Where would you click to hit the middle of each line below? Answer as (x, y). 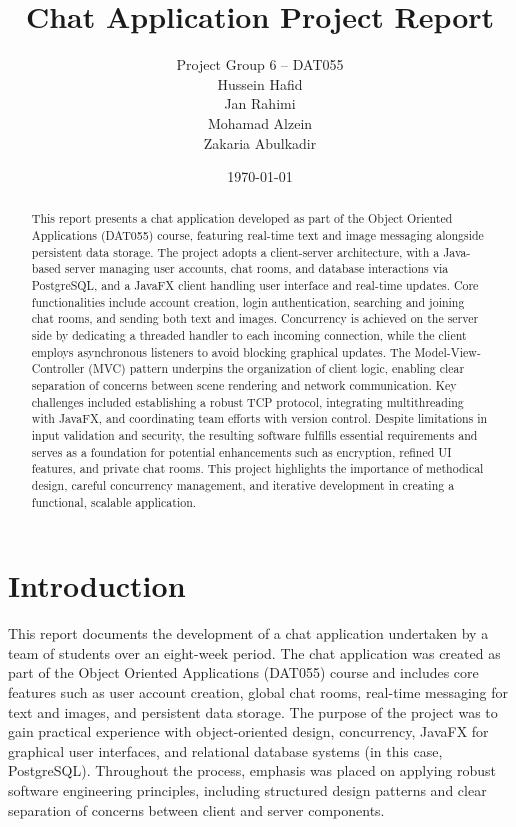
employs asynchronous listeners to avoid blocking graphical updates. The (221, 351)
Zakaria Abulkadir (260, 142)
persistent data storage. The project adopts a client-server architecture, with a (235, 251)
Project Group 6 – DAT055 (260, 64)
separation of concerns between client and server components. (196, 809)
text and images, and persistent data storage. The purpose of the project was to (253, 711)
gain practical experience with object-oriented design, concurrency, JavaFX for (248, 731)
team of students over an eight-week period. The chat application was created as (254, 652)
